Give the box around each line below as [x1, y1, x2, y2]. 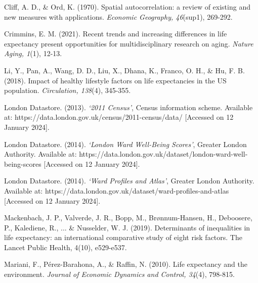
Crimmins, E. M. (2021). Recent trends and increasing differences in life [4, 28, 227, 39]
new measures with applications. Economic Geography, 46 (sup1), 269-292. [4, 11, 233, 22]
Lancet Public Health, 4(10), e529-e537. [4, 242, 127, 252]
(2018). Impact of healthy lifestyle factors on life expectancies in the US [4, 75, 227, 85]
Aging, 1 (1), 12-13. [4, 48, 62, 59]
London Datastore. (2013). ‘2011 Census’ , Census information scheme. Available [4, 102, 253, 112]
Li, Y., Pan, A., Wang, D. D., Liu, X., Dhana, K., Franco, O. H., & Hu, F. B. [4, 65, 245, 75]
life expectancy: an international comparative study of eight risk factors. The [4, 232, 242, 243]
